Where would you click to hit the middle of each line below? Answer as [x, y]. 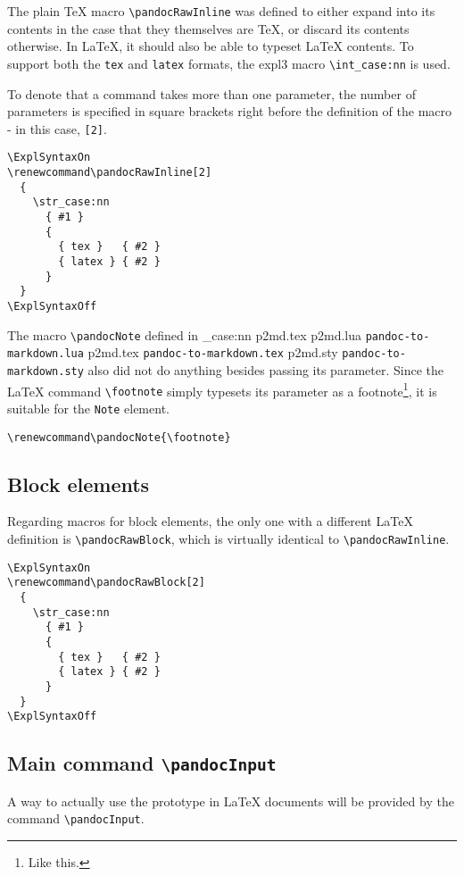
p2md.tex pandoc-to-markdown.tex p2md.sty [213, 352]
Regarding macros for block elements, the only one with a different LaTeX [210, 521]
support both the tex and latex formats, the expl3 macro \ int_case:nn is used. [229, 63]
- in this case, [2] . [57, 128]
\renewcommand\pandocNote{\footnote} [119, 437]
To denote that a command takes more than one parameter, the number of [211, 93]
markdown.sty [46, 371]
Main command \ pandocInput [142, 763]
